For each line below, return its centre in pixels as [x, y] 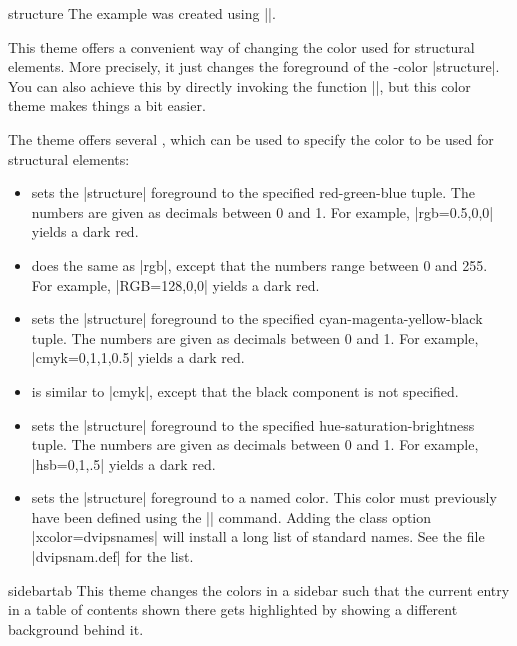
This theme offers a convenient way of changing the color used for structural [241, 46]
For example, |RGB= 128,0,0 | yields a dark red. [175, 284]
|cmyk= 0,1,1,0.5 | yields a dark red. [138, 357]
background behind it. [76, 628]
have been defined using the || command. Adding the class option [231, 516]
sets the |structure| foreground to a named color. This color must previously [264, 497]
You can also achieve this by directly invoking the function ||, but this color [239, 85]
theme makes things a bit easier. [107, 105]
